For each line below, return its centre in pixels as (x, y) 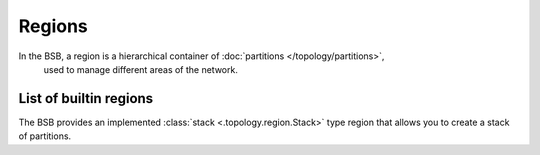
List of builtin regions (86, 98)
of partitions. (45, 136)
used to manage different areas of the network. (141, 69)
